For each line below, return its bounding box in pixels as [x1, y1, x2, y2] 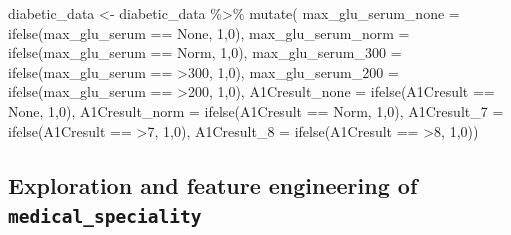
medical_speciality [8, 205, 202, 227]
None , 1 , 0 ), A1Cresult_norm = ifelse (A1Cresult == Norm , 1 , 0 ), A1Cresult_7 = [8, 100, 504, 121]
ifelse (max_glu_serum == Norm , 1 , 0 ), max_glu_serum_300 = [8, 42, 402, 63]
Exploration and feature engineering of [8, 169, 418, 200]
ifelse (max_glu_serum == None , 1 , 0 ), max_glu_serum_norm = [8, 22, 410, 43]
